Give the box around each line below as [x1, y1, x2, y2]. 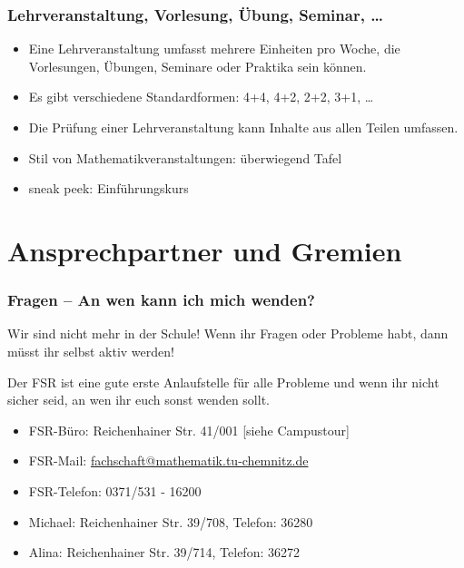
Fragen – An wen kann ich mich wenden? [7, 289, 315, 311]
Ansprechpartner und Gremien [7, 231, 402, 269]
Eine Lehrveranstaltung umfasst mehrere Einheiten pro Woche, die [28, 39, 400, 58]
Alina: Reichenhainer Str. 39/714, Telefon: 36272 [28, 543, 300, 562]
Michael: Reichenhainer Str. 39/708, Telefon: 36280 [28, 512, 313, 531]
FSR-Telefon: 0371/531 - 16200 [28, 481, 202, 500]
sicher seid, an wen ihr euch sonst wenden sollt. [7, 390, 270, 409]
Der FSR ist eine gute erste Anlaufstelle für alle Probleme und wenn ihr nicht [7, 372, 439, 391]
